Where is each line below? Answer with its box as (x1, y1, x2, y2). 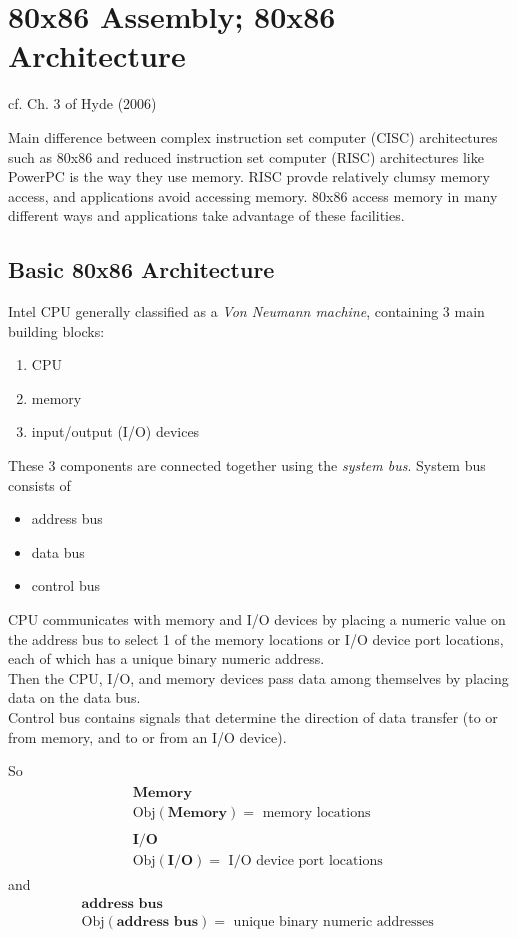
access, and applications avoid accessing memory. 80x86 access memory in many (8, 185, 498, 206)
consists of (8, 474, 71, 495)
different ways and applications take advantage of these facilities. (8, 205, 405, 226)
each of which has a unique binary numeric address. (8, 648, 325, 669)
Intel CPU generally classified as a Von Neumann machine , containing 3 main (8, 301, 485, 322)
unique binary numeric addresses (233, 914, 434, 929)
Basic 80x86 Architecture (8, 254, 275, 285)
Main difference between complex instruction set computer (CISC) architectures (8, 126, 498, 147)
